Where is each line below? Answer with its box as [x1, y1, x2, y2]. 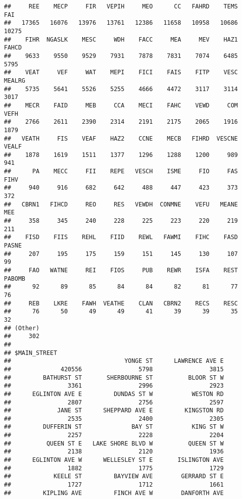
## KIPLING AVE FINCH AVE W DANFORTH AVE [4, 489, 224, 497]
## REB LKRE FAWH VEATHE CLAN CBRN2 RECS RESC [4, 299, 238, 307]
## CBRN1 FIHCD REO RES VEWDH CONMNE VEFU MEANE [4, 200, 238, 208]
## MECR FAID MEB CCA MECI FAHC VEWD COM [4, 101, 238, 109]
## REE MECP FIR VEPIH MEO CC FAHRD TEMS [4, 3, 238, 10]
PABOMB [4, 275, 25, 282]
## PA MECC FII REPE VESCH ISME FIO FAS [4, 168, 238, 175]
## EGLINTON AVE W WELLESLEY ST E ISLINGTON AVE [4, 456, 224, 464]
